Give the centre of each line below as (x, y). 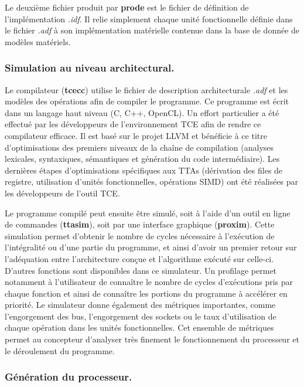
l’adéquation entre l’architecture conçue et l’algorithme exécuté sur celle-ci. (139, 258)
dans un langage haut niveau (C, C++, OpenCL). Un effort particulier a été (142, 112)
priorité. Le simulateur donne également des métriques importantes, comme (140, 305)
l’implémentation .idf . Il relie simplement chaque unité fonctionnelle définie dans (149, 18)
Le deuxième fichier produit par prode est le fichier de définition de (127, 7)
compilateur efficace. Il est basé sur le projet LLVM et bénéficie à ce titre (136, 135)
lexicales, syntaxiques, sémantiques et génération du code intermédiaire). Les (142, 159)
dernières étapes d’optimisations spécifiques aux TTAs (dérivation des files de (144, 170)
